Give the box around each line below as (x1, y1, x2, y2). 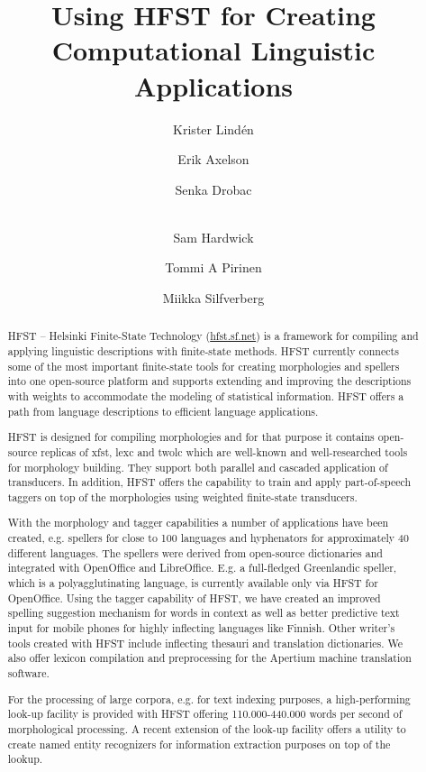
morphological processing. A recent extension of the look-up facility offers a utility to (7, 721, 406, 736)
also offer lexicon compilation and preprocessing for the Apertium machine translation (7, 650, 412, 666)
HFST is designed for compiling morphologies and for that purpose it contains (7, 429, 375, 445)
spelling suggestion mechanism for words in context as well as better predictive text (7, 605, 400, 620)
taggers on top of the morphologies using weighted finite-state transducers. (7, 489, 358, 504)
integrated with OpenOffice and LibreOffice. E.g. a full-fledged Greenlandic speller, (7, 560, 397, 575)
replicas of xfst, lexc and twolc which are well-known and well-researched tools (41, 444, 408, 459)
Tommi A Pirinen (165, 258, 262, 277)
